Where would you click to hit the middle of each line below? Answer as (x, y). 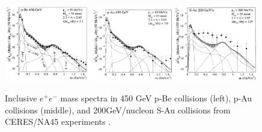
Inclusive (21, 98)
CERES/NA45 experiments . (58, 121)
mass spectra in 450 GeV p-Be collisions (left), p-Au (156, 98)
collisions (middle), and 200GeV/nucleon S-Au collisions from (118, 109)
